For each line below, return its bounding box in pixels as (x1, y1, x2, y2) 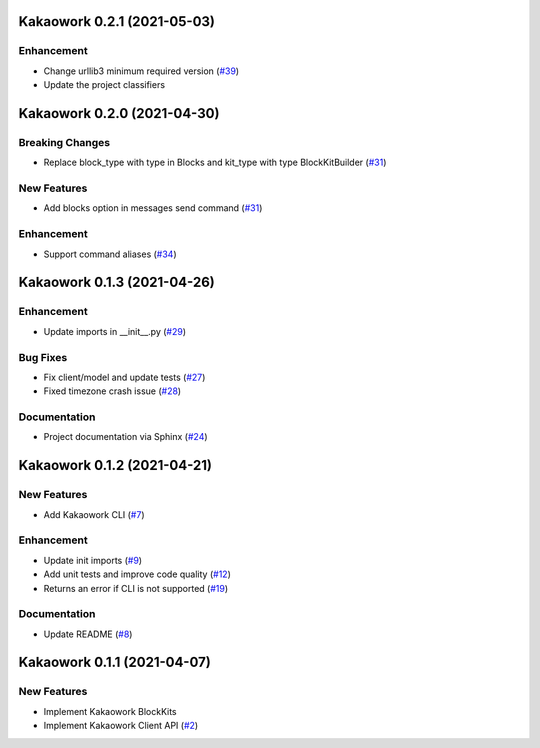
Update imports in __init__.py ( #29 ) (43, 325, 187, 337)
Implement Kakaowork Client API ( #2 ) (43, 720, 199, 732)
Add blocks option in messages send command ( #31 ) (43, 202, 263, 214)
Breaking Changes (18, 135, 111, 149)
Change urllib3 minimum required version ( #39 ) (43, 65, 240, 77)
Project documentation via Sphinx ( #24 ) (43, 431, 209, 443)
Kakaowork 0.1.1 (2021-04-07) (18, 654, 212, 671)
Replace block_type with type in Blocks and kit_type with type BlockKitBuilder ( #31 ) (43, 156, 387, 169)
